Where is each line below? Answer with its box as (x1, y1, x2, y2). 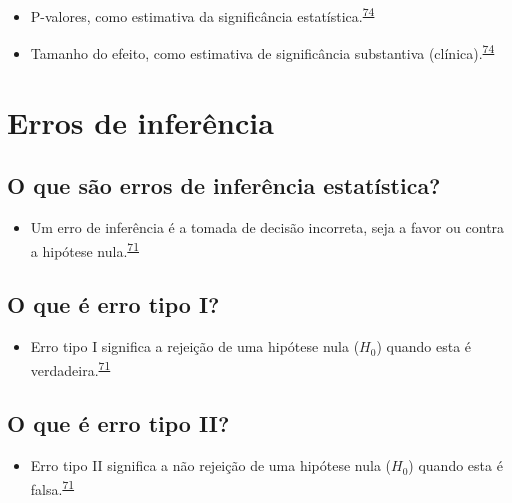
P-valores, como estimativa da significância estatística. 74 (30, 3, 375, 26)
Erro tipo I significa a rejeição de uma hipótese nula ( (30, 336, 360, 357)
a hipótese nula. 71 (30, 237, 139, 261)
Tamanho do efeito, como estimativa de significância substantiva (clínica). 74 (30, 40, 495, 63)
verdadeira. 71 (30, 356, 111, 380)
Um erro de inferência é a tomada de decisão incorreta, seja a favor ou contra (30, 217, 505, 238)
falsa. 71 (30, 475, 75, 499)
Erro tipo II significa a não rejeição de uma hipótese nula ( (30, 455, 391, 476)
